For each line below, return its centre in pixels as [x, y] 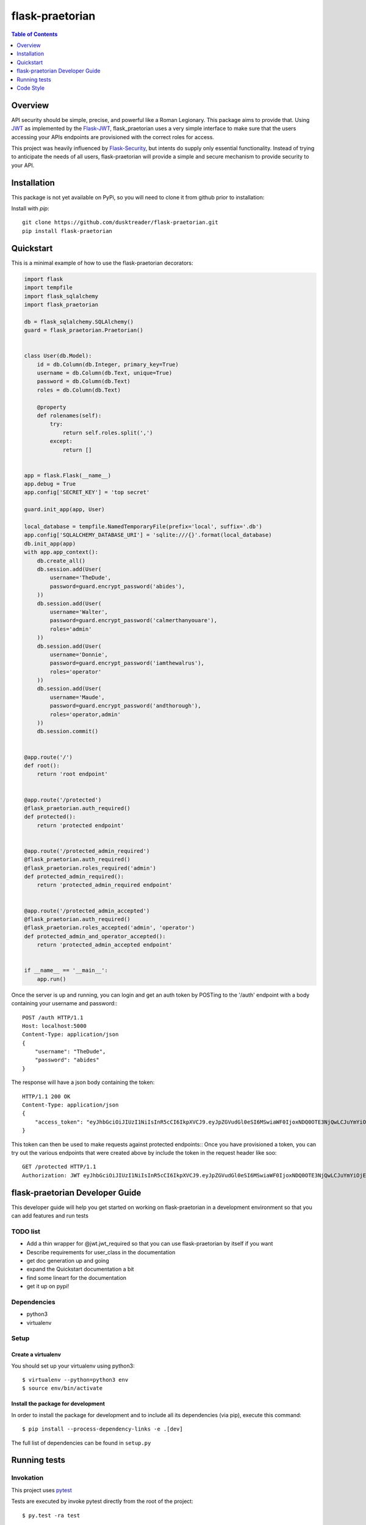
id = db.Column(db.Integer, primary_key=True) [108, 364]
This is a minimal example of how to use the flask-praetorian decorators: [102, 263]
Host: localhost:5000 [54, 1026]
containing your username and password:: [64, 1003]
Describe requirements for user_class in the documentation [101, 1252]
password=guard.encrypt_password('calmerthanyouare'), [134, 620]
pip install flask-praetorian [67, 231]
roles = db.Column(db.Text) [79, 390]
